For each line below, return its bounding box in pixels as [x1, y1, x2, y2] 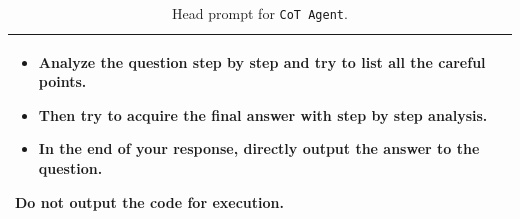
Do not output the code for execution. [15, 191, 284, 212]
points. [38, 71, 87, 92]
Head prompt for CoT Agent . [172, 3, 348, 23]
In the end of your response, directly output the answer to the [38, 138, 480, 159]
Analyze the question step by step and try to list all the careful [38, 51, 486, 72]
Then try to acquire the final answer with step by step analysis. [38, 104, 488, 125]
